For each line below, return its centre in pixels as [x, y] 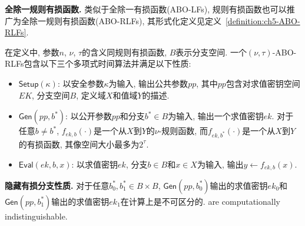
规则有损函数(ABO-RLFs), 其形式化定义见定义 [133, 20]
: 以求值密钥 [95, 164]
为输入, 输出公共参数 [148, 83]
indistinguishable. [36, 216]
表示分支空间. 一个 [211, 52]
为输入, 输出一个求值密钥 [216, 116]
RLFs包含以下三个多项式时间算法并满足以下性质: [98, 63]
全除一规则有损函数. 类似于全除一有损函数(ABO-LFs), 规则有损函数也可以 [146, 9]
